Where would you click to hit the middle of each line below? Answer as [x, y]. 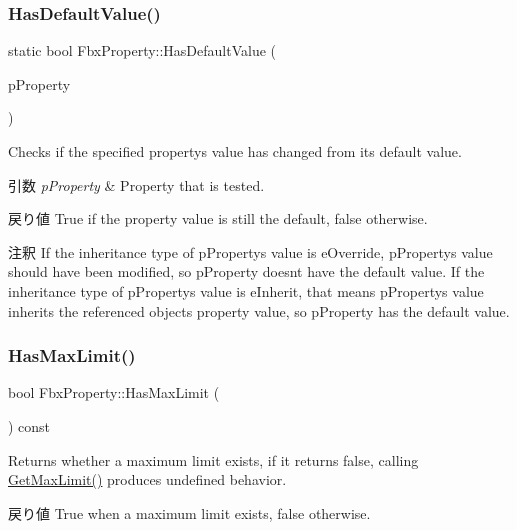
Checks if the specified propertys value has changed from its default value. [235, 151]
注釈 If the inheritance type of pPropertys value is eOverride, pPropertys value [250, 251]
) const [29, 425]
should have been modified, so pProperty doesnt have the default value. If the [246, 271]
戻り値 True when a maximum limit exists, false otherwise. [189, 512]
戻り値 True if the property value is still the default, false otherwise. [218, 218]
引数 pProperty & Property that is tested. [136, 184]
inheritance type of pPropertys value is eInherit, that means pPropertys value [246, 290]
